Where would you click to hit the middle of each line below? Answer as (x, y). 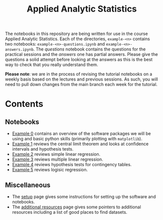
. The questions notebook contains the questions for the (90, 49)
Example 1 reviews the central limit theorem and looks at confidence (80, 144)
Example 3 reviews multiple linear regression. (57, 159)
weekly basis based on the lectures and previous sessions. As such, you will (81, 79)
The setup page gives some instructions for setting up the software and (84, 197)
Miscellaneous (28, 185)
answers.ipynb (19, 50)
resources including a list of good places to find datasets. (70, 212)
